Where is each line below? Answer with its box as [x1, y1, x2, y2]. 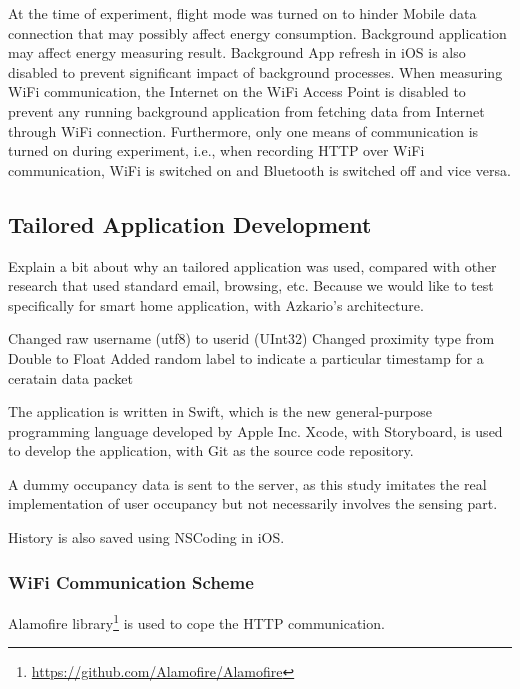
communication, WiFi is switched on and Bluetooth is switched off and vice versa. [8, 159, 511, 180]
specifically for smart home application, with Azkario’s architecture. [8, 294, 424, 315]
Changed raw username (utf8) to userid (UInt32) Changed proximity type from [8, 328, 495, 349]
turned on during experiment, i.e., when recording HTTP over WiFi [8, 140, 425, 161]
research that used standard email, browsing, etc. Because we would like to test [8, 275, 494, 296]
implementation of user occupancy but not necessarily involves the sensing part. [8, 493, 498, 514]
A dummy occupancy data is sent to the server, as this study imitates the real [8, 473, 487, 494]
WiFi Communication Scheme [8, 569, 254, 594]
